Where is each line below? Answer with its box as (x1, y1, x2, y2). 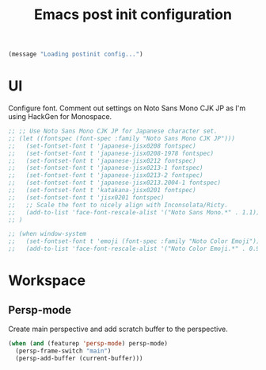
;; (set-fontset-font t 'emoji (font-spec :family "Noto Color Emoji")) (8, 237, 260, 245)
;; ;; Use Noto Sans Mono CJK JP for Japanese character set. (8, 127, 218, 135)
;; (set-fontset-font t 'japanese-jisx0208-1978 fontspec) (8, 149, 215, 157)
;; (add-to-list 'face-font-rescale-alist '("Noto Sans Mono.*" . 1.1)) (8, 208, 260, 216)
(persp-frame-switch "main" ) (15, 347, 112, 355)
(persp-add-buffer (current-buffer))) (15, 354, 144, 362)
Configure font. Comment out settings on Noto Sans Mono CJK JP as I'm (8, 103, 246, 113)
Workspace (8, 272, 85, 290)
